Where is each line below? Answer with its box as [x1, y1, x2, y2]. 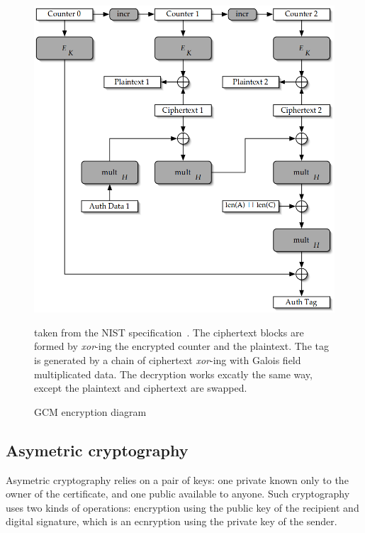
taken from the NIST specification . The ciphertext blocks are [34, 324, 304, 339]
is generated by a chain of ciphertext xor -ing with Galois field [34, 353, 301, 368]
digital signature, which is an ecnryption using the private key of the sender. [6, 514, 337, 529]
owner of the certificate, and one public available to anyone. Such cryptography [6, 486, 350, 501]
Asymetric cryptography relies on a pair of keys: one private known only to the [6, 472, 349, 487]
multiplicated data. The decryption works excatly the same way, [34, 366, 313, 381]
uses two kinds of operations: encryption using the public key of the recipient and [6, 500, 359, 515]
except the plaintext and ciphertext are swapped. [34, 380, 247, 395]
